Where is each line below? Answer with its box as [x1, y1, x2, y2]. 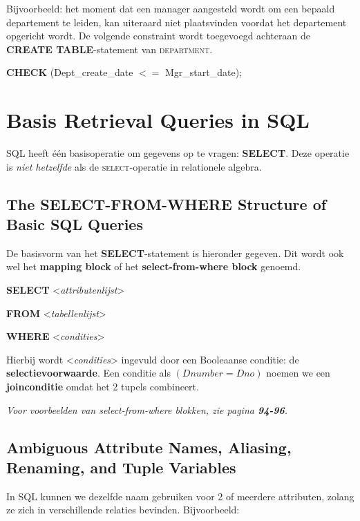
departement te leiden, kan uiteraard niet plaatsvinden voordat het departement [6, 15, 347, 29]
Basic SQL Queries [6, 214, 143, 235]
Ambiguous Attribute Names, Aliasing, [6, 436, 292, 457]
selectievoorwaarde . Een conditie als [6, 366, 171, 380]
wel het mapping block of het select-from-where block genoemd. [6, 259, 301, 274]
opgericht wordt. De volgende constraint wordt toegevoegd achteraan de [6, 28, 310, 43]
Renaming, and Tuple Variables [6, 457, 236, 477]
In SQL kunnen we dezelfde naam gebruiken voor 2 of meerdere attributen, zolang [6, 489, 354, 503]
